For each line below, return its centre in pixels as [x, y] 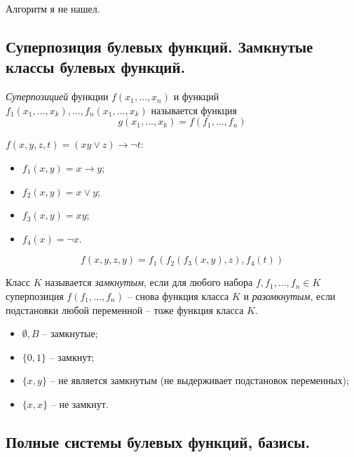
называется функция [194, 110]
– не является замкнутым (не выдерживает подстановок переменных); [199, 380]
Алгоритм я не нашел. [53, 8]
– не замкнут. [80, 403]
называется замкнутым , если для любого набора [149, 282]
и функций [196, 96]
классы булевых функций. [96, 67]
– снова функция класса [178, 295]
